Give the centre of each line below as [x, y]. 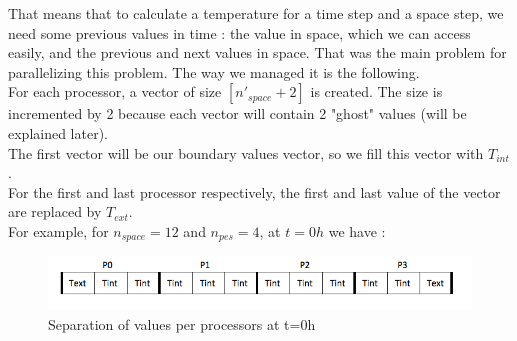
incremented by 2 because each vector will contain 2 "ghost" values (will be [237, 113]
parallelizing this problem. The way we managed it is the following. [214, 71]
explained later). [58, 132]
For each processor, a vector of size [115, 91]
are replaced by [55, 211]
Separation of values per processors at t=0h [182, 323]
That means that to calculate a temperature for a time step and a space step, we [256, 13]
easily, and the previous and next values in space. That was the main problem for [257, 52]
